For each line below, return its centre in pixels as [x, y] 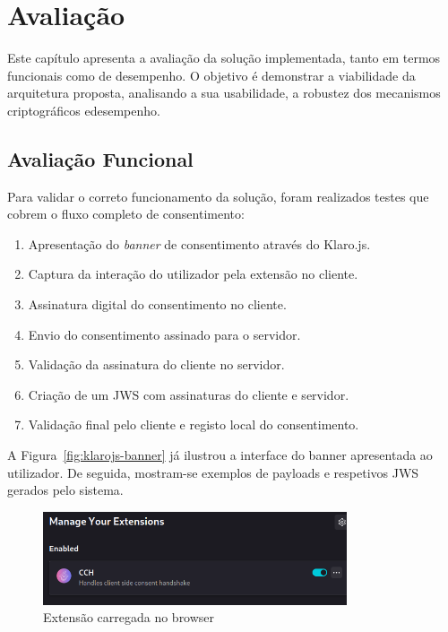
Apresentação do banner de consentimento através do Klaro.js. [199, 243]
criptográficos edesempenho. [84, 110]
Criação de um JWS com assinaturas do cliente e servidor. [189, 394]
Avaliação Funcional [100, 158]
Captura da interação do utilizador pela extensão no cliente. [193, 274]
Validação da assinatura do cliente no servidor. [156, 364]
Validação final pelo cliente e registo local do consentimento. [194, 424]
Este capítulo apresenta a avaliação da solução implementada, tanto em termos [224, 58]
